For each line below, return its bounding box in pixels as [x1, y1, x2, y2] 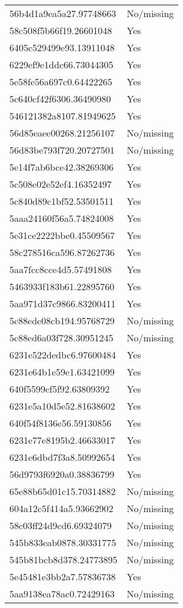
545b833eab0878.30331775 [9, 536, 117, 549]
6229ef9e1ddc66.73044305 [9, 58, 114, 71]
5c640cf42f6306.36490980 [9, 92, 111, 105]
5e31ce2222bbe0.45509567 [9, 228, 115, 242]
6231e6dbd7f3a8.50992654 [9, 450, 115, 464]
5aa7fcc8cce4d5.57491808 [9, 263, 112, 276]
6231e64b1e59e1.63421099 [9, 365, 115, 378]
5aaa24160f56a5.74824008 [9, 211, 114, 225]
